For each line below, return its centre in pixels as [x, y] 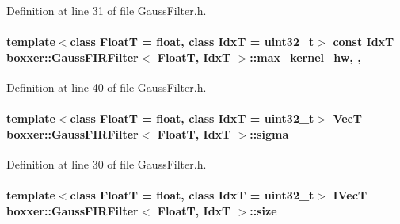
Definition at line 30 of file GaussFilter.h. [107, 163]
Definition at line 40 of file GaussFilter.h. [107, 87]
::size [263, 210]
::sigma [269, 133]
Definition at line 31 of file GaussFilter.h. [107, 10]
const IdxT [364, 42]
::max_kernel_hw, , [305, 57]
